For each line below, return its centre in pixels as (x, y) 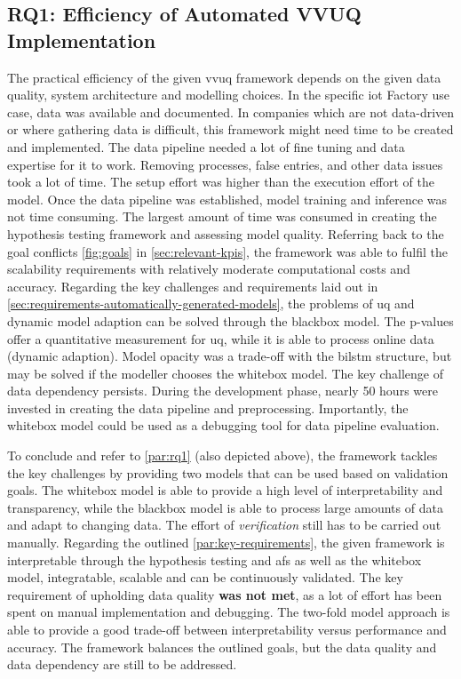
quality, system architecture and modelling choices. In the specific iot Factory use (229, 95)
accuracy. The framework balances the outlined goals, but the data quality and (222, 647)
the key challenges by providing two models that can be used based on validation (228, 472)
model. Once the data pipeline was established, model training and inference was (227, 199)
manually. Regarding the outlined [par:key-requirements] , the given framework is (226, 543)
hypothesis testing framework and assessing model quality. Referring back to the (226, 233)
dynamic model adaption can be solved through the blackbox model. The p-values (230, 320)
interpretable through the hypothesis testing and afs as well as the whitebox (215, 559)
